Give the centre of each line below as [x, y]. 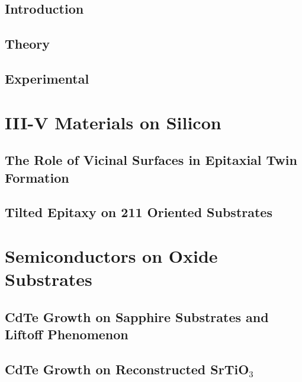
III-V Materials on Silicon [113, 122]
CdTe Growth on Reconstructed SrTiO [127, 369]
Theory [28, 44]
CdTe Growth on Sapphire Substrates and [137, 316]
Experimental [47, 78]
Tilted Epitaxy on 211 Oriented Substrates [139, 212]
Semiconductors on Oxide [111, 255]
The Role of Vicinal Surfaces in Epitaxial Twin [151, 160]
